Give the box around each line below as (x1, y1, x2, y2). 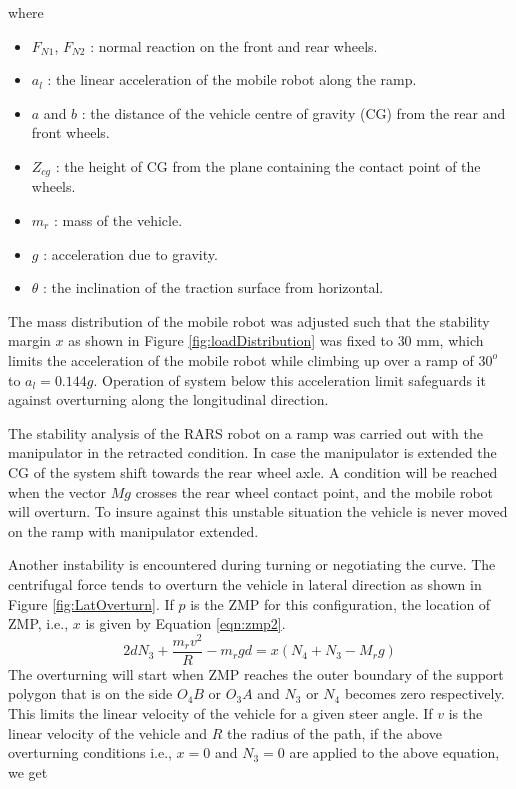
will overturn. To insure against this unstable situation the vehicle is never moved (8, 501, 508, 522)
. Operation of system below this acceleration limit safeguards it (93, 369, 486, 390)
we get (8, 761, 48, 782)
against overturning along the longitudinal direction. (8, 389, 329, 410)
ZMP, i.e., (8, 613, 69, 634)
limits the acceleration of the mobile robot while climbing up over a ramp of (8, 349, 474, 370)
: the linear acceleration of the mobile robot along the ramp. (47, 69, 417, 90)
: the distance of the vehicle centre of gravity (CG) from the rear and (81, 102, 506, 123)
